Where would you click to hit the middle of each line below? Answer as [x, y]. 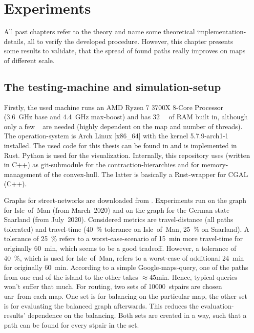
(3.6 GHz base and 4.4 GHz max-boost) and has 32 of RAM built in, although [126, 117]
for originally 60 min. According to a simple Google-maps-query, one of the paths [126, 267]
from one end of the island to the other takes [71, 277]
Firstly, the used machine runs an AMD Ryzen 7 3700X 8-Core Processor [114, 107]
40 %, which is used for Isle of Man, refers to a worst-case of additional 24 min [124, 257]
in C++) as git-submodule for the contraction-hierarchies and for [102, 165]
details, [15, 41]
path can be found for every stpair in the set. [72, 324]
